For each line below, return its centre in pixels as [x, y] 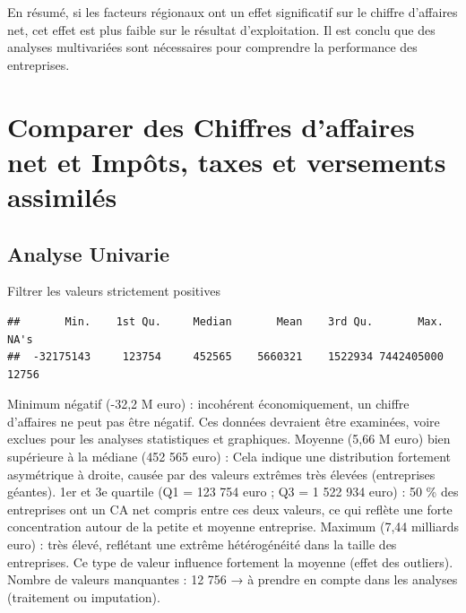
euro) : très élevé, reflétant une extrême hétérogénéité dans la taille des [202, 544]
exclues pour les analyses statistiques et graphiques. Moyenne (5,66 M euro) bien [229, 439]
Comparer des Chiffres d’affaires [211, 126]
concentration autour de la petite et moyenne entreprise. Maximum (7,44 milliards [233, 527]
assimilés [62, 196]
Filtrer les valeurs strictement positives [114, 291]
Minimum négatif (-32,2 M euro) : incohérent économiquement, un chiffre [208, 404]
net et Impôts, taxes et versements [227, 161]
